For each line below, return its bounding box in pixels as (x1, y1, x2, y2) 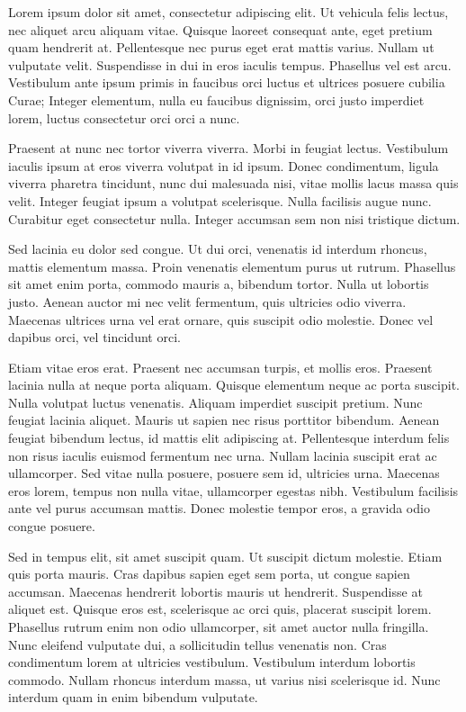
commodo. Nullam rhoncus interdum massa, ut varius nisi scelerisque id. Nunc (8, 670, 441, 689)
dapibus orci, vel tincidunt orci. (8, 328, 181, 347)
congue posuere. (8, 517, 95, 536)
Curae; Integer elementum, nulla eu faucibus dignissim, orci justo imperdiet (8, 90, 425, 109)
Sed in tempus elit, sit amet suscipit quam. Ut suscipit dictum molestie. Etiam (8, 546, 443, 565)
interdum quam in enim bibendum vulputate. (8, 688, 258, 707)
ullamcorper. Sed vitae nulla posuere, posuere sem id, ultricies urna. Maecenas (8, 464, 440, 482)
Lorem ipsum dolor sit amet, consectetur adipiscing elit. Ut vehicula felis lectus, (8, 3, 449, 21)
